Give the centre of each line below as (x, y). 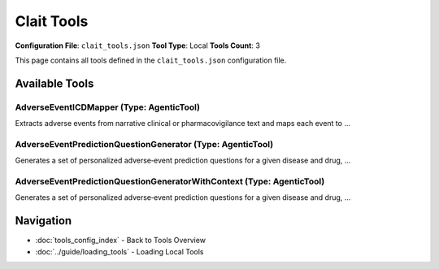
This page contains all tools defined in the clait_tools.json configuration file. (151, 60)
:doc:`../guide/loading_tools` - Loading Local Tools (120, 251)
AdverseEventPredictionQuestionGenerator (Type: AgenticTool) (144, 144)
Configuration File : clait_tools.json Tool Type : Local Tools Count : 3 (137, 46)
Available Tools (54, 83)
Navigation (43, 221)
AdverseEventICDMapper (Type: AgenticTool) (108, 107)
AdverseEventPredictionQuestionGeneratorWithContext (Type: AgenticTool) (170, 181)
